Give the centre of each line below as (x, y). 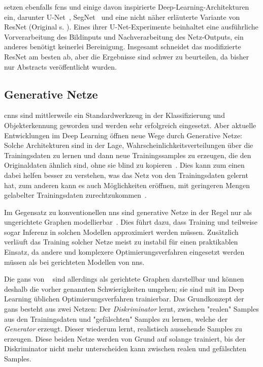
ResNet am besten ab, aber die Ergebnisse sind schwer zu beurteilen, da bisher (127, 56)
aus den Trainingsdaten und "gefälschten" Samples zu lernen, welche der (116, 318)
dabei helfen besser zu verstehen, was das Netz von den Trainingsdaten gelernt (126, 175)
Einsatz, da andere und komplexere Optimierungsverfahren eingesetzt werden (124, 252)
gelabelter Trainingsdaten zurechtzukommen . (75, 195)
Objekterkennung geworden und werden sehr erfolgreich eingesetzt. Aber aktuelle (130, 125)
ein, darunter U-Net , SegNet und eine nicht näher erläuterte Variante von (122, 17)
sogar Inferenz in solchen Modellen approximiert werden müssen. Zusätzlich (121, 232)
